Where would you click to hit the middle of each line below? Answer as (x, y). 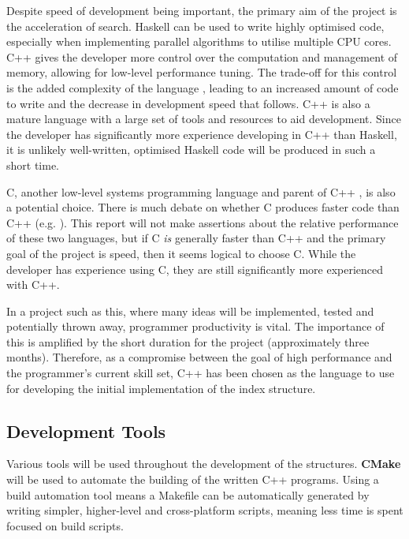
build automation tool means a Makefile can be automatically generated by (188, 494)
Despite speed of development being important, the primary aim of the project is (202, 10)
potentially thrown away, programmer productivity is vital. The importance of (195, 326)
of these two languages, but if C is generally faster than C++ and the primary (196, 238)
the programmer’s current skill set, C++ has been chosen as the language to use (201, 373)
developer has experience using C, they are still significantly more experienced (195, 269)
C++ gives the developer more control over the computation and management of (202, 56)
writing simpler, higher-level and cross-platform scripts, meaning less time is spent (205, 510)
